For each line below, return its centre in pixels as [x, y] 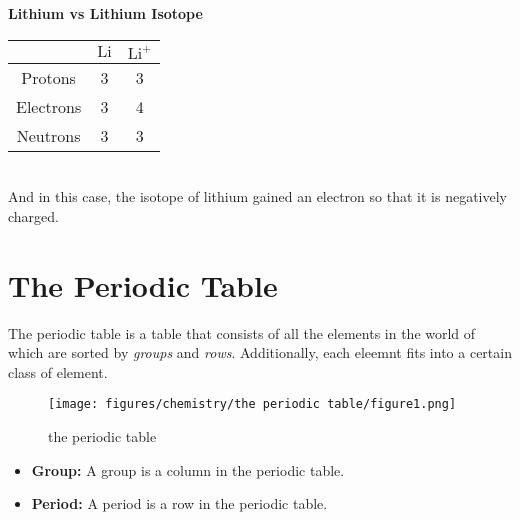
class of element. [58, 371]
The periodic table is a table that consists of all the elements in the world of [242, 332]
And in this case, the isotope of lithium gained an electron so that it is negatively [257, 196]
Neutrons [48, 135]
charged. [33, 215]
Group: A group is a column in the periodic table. [188, 469]
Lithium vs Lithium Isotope [105, 13]
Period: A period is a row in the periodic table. [179, 503]
